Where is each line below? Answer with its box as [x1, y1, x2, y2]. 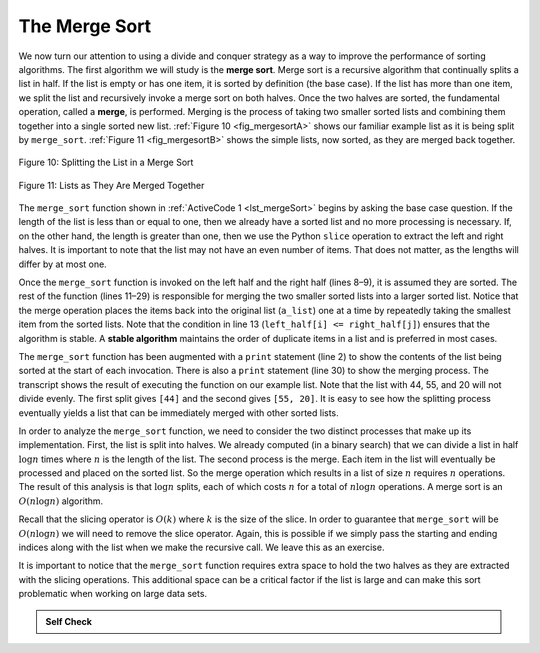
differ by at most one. [18, 258, 107, 270]
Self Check [45, 615, 92, 627]
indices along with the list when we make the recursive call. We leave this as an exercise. [18, 541, 385, 554]
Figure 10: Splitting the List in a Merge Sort [18, 156, 194, 169]
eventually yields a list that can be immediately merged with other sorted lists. [18, 406, 339, 419]
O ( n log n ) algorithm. [18, 495, 104, 507]
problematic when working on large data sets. [18, 588, 208, 600]
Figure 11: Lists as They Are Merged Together [18, 179, 205, 191]
